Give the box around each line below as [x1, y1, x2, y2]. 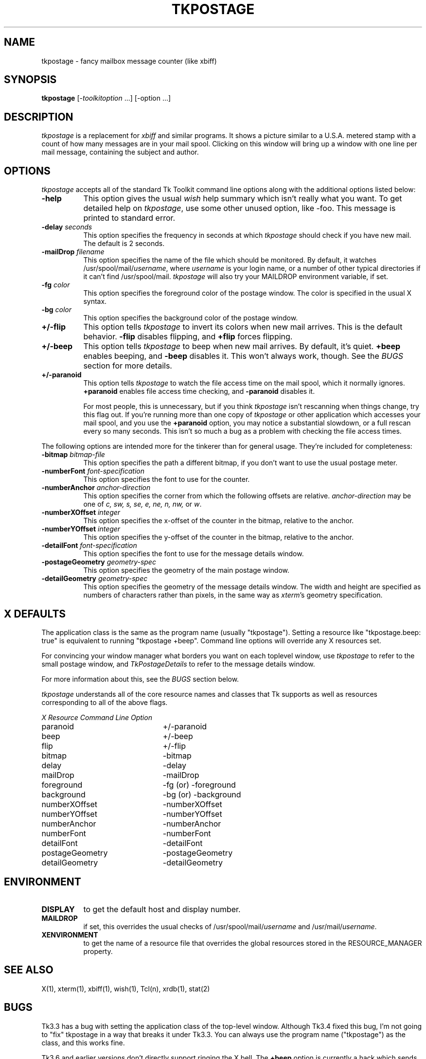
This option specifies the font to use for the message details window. [83, 549, 304, 558]
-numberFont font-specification [41, 467, 144, 476]
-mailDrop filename [41, 247, 105, 256]
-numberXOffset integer [41, 508, 121, 517]
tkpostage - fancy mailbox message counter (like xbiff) [41, 56, 217, 65]
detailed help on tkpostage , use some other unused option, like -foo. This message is [83, 203, 396, 213]
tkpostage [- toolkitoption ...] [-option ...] [41, 94, 171, 103]
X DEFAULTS [4, 607, 66, 620]
